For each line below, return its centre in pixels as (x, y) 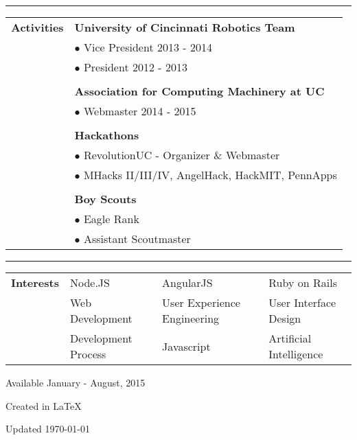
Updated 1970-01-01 (48, 429)
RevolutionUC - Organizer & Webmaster (182, 155)
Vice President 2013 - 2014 (148, 47)
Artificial (290, 338)
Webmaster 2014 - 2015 (140, 111)
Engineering (191, 318)
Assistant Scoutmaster (137, 239)
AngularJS (187, 282)
